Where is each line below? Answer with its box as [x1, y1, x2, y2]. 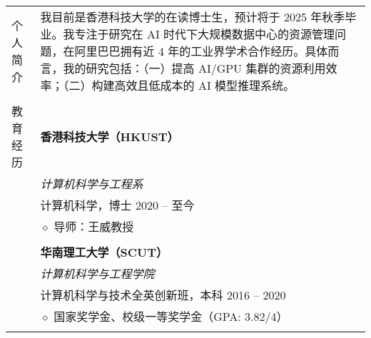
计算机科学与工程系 [40, 175, 143, 192]
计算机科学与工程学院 [40, 265, 155, 282]
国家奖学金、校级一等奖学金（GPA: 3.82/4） [54, 308, 288, 324]
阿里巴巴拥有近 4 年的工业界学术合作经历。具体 [74, 43, 328, 59]
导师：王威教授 [54, 218, 134, 235]
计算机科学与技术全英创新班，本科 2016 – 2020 [40, 287, 286, 303]
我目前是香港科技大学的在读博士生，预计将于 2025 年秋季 [40, 9, 345, 25]
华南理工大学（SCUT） [40, 244, 168, 260]
